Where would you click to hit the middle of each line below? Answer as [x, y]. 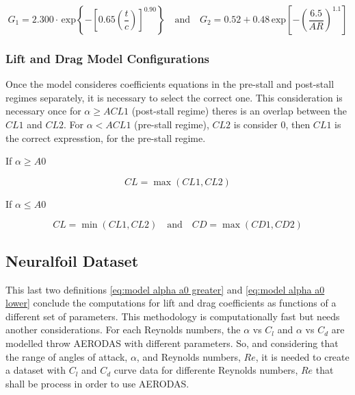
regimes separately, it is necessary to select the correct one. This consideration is [174, 97]
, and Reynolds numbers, [188, 356]
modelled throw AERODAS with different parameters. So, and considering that [172, 343]
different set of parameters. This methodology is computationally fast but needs [173, 316]
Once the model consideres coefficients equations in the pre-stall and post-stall [170, 84]
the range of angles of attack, [67, 356]
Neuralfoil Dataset [72, 260]
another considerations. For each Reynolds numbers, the [123, 330]
